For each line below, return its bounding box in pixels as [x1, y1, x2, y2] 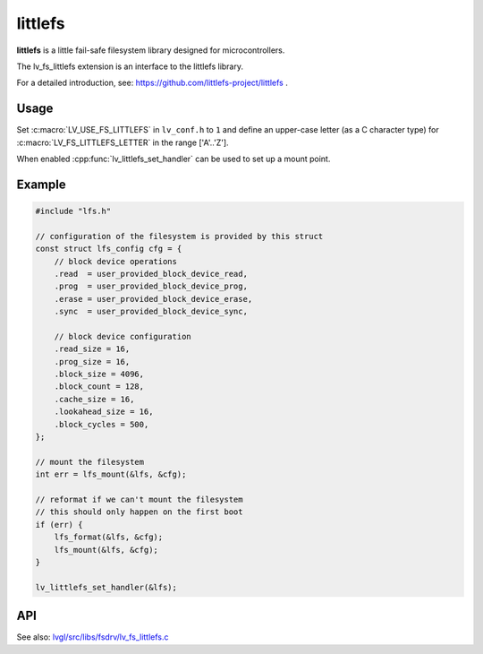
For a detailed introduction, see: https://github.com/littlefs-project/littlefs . [16, 77, 288, 89]
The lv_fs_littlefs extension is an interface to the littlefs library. [16, 61, 243, 72]
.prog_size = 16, [54, 357, 131, 366]
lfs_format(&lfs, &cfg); [54, 532, 164, 542]
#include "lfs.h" [35, 206, 112, 217]
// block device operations [54, 256, 178, 266]
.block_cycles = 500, [54, 419, 149, 429]
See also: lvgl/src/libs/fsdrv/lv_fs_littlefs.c [16, 632, 169, 642]
